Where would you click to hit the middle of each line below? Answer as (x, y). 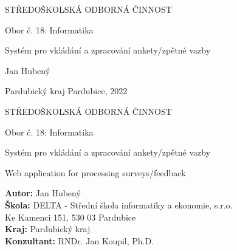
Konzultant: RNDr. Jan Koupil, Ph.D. (80, 240)
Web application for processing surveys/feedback (95, 172)
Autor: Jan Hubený (43, 193)
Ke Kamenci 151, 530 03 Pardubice (70, 217)
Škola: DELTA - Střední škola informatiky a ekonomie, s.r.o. (119, 205)
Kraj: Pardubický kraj (48, 229)
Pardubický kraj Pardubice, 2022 (66, 91)
